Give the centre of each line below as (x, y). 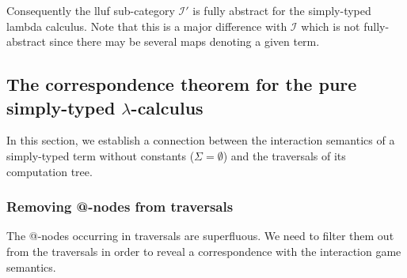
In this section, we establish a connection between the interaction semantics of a (201, 140)
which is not (331, 26)
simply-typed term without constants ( (101, 155)
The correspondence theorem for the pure (182, 84)
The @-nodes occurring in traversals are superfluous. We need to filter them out (200, 236)
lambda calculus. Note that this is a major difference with (147, 26)
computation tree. (49, 171)
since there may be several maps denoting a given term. (184, 41)
